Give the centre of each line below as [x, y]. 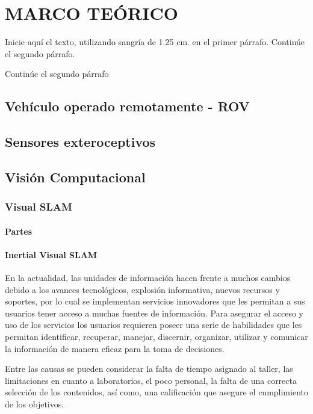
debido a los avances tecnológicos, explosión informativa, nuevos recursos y [142, 289]
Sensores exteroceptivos [80, 142]
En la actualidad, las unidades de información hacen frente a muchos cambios [148, 278]
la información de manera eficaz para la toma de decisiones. [115, 348]
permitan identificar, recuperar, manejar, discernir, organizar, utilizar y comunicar [156, 337]
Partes [19, 231]
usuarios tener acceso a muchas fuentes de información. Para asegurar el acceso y [154, 313]
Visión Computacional [75, 177]
